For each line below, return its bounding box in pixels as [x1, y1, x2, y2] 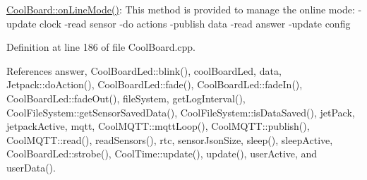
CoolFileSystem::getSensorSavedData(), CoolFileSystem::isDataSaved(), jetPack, [6, 104, 355, 119]
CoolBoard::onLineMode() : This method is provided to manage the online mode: [6, 2, 355, 16]
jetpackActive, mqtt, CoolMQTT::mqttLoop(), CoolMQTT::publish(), [6, 119, 310, 133]
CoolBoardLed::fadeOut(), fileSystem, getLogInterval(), [6, 90, 246, 105]
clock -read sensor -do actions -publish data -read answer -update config [40, 16, 351, 30]
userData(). [6, 160, 56, 174]
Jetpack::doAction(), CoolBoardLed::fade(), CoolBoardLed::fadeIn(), [6, 77, 303, 92]
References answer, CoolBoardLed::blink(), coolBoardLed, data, [6, 63, 282, 78]
